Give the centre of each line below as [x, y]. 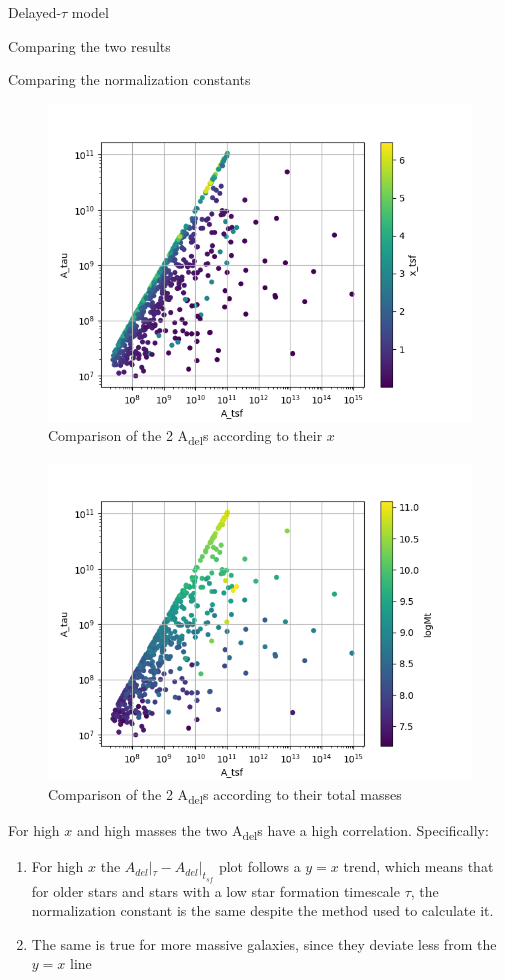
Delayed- [35, 12]
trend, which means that [418, 866]
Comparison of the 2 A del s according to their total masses [225, 795]
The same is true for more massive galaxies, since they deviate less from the [264, 943]
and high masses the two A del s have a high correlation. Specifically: [282, 832]
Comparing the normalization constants [129, 79]
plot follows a [259, 866]
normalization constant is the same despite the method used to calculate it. [262, 910]
